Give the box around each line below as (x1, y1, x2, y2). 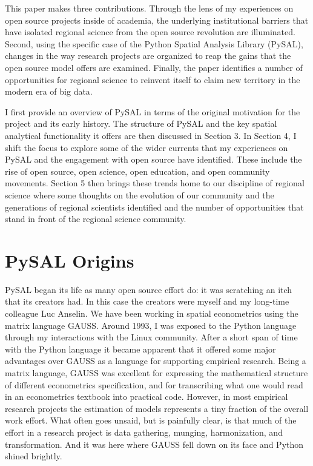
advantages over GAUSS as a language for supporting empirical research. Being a (5, 354, 306, 367)
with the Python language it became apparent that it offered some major (5, 342, 276, 355)
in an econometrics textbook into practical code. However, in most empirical (5, 390, 288, 403)
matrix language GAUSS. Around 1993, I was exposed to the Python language (5, 319, 297, 331)
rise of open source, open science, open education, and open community (5, 164, 270, 177)
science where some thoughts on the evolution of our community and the (5, 188, 274, 201)
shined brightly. (5, 450, 62, 462)
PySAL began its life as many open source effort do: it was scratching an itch (5, 283, 292, 295)
